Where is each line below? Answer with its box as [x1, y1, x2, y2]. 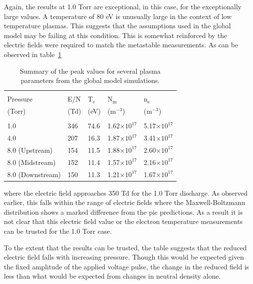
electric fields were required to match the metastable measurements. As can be [4, 40, 238, 50]
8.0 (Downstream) [7, 169, 61, 179]
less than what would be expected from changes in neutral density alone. [4, 271, 221, 281]
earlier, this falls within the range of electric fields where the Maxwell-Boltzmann [4, 197, 246, 207]
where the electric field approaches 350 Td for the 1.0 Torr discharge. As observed [4, 187, 248, 198]
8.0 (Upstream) [7, 144, 53, 155]
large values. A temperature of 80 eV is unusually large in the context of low [4, 11, 232, 21]
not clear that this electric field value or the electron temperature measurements [4, 216, 243, 226]
